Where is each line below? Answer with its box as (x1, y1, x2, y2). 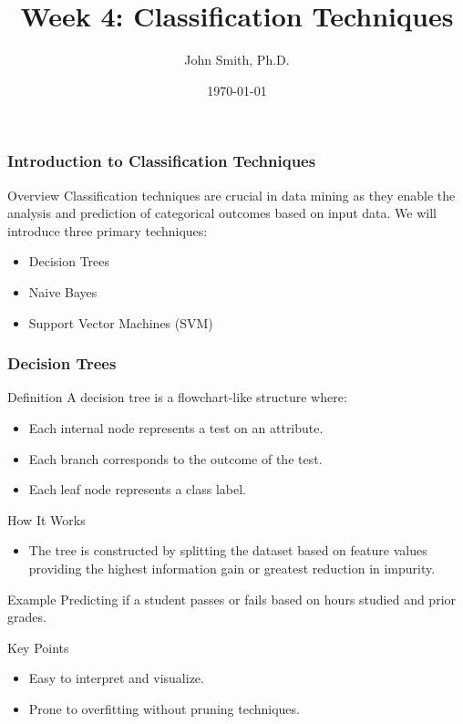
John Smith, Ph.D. (184, 50, 290, 69)
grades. (7, 607, 46, 626)
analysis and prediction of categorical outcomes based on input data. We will (7, 203, 437, 222)
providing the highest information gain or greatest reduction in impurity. (28, 558, 436, 577)
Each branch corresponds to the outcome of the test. (28, 449, 323, 468)
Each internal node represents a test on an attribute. (28, 418, 324, 437)
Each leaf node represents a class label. (28, 480, 246, 499)
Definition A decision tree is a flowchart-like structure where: (7, 388, 347, 407)
